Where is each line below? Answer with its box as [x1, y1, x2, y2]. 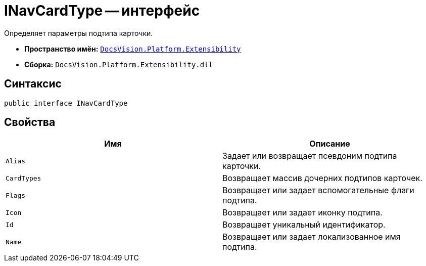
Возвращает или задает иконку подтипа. [222, 207, 383, 218]
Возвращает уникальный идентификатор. [222, 219, 386, 230]
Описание [309, 139, 350, 149]
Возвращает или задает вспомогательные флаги [222, 185, 414, 196]
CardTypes [6, 174, 41, 182]
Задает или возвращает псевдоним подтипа [222, 151, 397, 161]
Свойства [4, 116, 56, 129]
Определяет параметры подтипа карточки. [4, 28, 153, 37]
